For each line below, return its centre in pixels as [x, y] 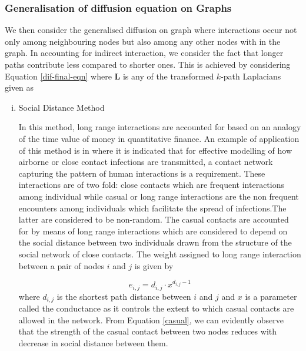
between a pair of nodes [61, 265]
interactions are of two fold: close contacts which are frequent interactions [151, 185]
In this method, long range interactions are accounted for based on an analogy [160, 127]
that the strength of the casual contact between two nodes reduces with [148, 331]
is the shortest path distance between [124, 296]
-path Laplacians [251, 76]
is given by [154, 265]
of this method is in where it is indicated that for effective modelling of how [155, 150]
